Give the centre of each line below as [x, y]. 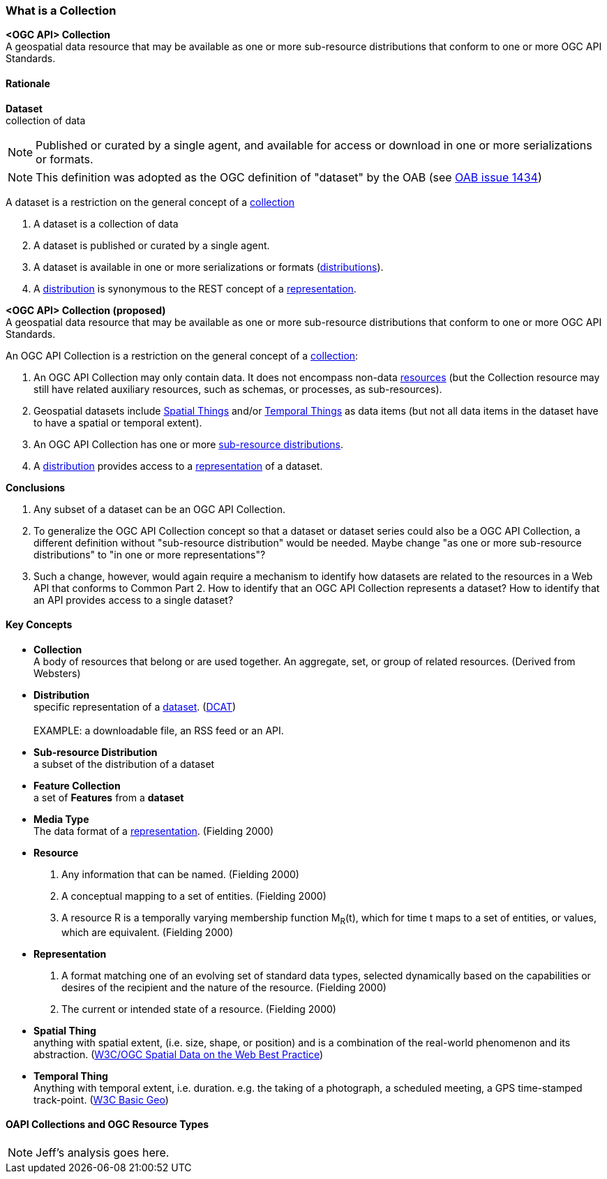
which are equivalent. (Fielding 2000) [147, 932]
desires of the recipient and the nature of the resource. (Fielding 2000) [224, 987]
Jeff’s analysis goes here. [103, 1152]
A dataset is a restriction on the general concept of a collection [150, 202]
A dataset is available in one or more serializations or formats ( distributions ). [209, 267]
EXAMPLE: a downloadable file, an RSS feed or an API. [159, 730]
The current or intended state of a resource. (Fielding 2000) [199, 1009]
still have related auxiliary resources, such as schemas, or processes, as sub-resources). [238, 389]
